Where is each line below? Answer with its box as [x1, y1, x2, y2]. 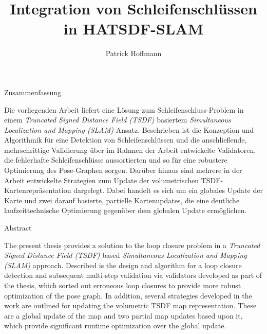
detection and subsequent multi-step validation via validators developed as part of [4, 270, 262, 280]
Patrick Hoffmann [105, 48, 162, 59]
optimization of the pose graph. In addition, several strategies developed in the [4, 290, 252, 301]
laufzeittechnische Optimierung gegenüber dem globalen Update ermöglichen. [4, 205, 247, 216]
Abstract [4, 222, 32, 233]
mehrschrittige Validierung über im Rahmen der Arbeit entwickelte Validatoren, [4, 144, 256, 155]
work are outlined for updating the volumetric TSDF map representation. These [4, 300, 257, 311]
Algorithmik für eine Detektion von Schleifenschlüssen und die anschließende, [4, 134, 247, 145]
